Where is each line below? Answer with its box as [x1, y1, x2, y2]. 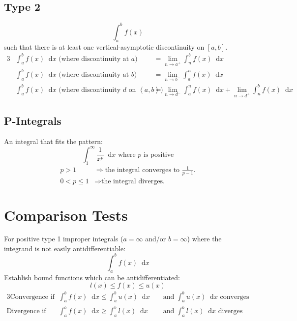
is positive [144, 151, 174, 158]
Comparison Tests [4, 205, 128, 225]
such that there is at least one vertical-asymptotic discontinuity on [4, 41, 205, 52]
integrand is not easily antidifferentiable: [4, 243, 126, 253]
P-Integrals [4, 113, 61, 128]
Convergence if [10, 293, 55, 300]
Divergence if [6, 308, 46, 315]
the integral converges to [105, 167, 180, 174]
